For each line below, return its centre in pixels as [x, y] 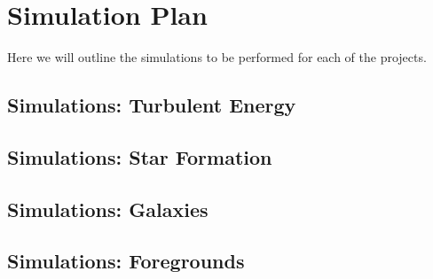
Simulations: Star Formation [140, 156]
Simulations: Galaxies [108, 209]
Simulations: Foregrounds [126, 261]
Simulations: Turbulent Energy [152, 105]
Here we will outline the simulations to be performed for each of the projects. [217, 57]
